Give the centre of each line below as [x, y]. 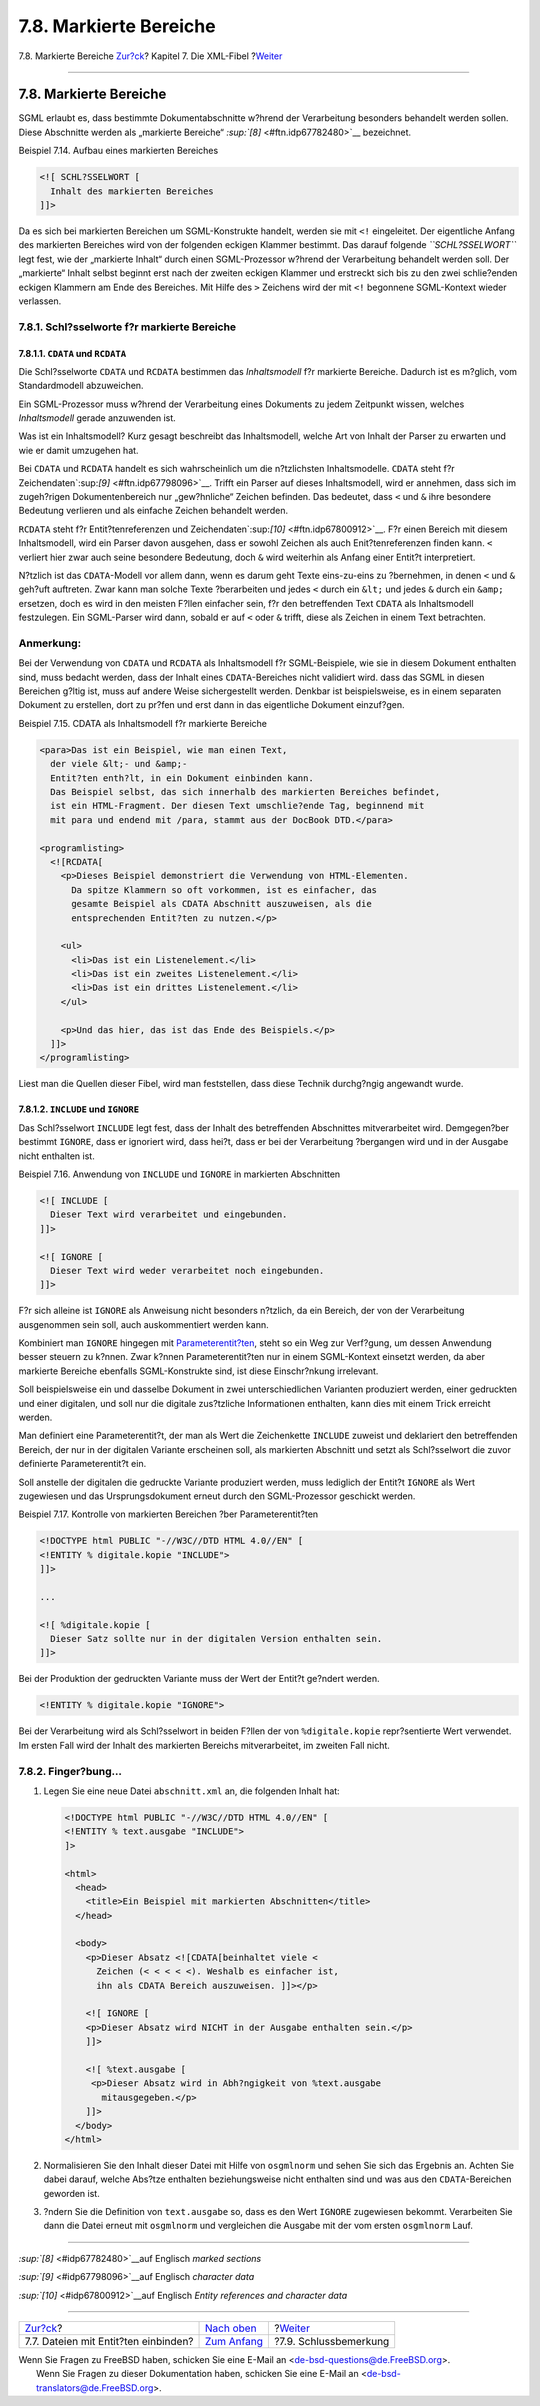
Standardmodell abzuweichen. [81, 386]
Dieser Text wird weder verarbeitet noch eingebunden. [187, 1270]
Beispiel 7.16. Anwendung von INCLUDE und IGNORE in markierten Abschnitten [179, 1174]
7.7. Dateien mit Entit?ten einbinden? [109, 2342]
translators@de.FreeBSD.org [95, 2387]
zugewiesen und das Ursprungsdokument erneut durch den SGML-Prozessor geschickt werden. [217, 1496]
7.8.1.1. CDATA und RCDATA [72, 353]
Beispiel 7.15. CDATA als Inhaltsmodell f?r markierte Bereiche [142, 723]
